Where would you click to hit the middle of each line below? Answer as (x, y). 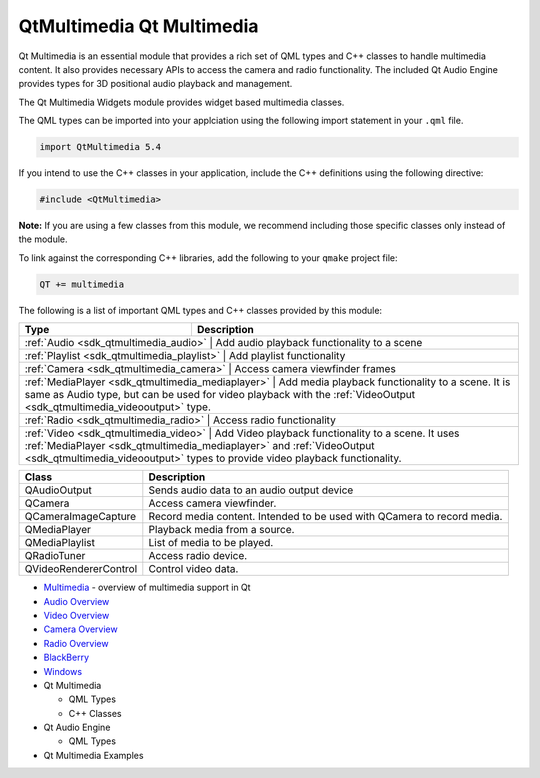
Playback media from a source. (221, 530)
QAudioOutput (58, 490)
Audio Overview (76, 601)
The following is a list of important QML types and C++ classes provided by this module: (200, 310)
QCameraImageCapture (80, 517)
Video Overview (76, 615)
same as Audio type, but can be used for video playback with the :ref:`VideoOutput (219, 395)
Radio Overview (76, 643)
